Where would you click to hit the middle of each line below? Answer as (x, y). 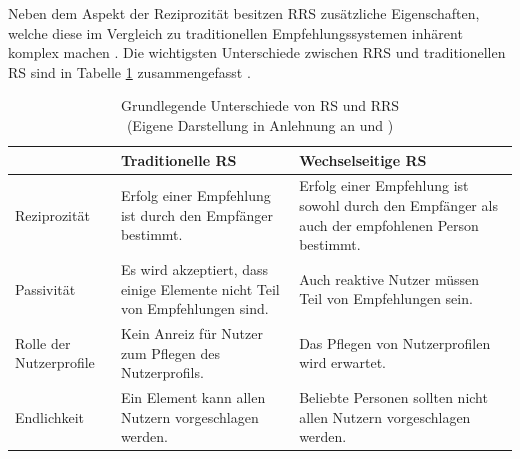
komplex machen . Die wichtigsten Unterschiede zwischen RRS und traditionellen (257, 52)
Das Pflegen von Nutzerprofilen (395, 342)
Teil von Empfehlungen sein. (386, 298)
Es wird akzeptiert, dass (194, 269)
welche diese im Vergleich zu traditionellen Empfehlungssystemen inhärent (235, 32)
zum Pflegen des (170, 352)
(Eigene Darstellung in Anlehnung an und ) (260, 124)
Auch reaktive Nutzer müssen (389, 278)
